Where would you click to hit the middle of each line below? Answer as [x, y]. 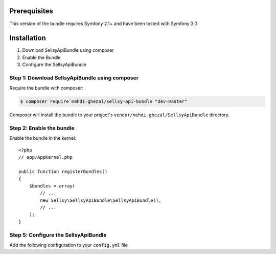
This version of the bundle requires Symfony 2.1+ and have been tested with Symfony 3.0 [103, 24]
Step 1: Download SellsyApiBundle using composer [74, 78]
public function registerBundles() [63, 172]
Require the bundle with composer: [47, 88]
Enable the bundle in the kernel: [43, 138]
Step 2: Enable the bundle [42, 128]
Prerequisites [31, 11]
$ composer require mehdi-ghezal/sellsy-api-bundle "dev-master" [104, 102]
